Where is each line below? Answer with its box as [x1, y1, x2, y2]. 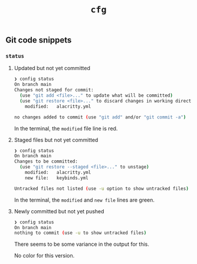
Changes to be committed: [14, 159, 78, 164]
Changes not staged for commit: [14, 87, 94, 93]
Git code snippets [5, 35, 72, 45]
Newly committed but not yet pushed [14, 207, 104, 214]
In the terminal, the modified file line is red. [14, 125, 118, 132]
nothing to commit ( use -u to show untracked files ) [14, 230, 147, 236]
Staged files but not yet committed [14, 136, 98, 143]
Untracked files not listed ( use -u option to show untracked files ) [14, 186, 189, 192]
